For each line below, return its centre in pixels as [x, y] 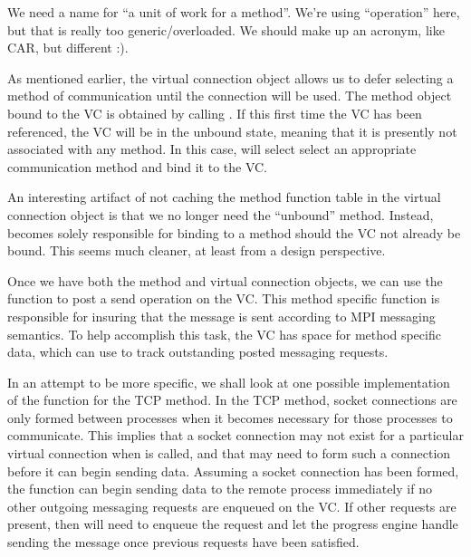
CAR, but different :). [68, 48]
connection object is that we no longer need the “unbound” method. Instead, [221, 214]
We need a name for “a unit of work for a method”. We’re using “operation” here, [234, 12]
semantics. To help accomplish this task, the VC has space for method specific [224, 334]
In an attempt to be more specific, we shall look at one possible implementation [229, 382]
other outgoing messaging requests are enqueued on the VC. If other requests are [232, 506]
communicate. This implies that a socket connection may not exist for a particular [235, 435]
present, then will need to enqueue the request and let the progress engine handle [233, 524]
